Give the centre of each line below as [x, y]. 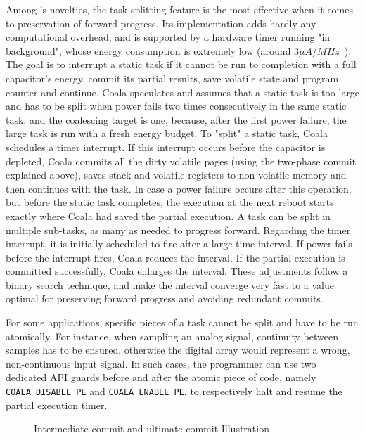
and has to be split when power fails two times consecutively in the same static [176, 106]
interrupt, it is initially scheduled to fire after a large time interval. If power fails [179, 244]
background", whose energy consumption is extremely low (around [148, 50]
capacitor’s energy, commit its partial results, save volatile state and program [172, 78]
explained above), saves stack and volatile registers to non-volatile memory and [176, 175]
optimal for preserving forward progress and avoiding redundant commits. [165, 298]
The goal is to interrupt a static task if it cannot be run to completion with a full [181, 64]
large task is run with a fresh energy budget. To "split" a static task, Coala [167, 133]
